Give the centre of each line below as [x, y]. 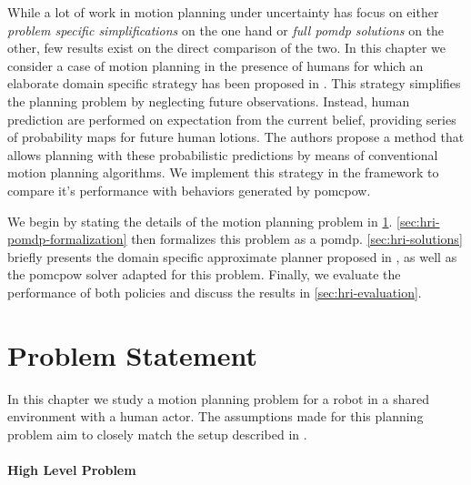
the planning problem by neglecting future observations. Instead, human [209, 101]
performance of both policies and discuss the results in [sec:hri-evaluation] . [215, 292]
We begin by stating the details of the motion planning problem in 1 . [200, 221]
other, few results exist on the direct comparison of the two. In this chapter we [226, 48]
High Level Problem [72, 470]
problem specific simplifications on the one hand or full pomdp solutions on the [226, 30]
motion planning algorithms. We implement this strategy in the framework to [223, 172]
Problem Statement [132, 354]
